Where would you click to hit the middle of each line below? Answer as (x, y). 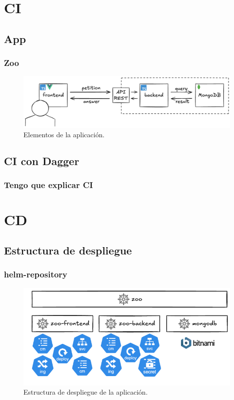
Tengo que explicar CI (49, 185)
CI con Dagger (42, 161)
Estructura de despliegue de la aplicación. (86, 392)
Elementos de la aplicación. (64, 135)
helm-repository (36, 274)
